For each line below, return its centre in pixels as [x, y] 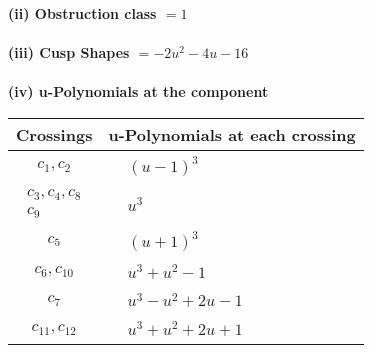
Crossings [54, 134]
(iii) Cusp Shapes [69, 52]
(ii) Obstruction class [82, 13]
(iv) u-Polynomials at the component [138, 91]
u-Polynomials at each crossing [232, 134]
